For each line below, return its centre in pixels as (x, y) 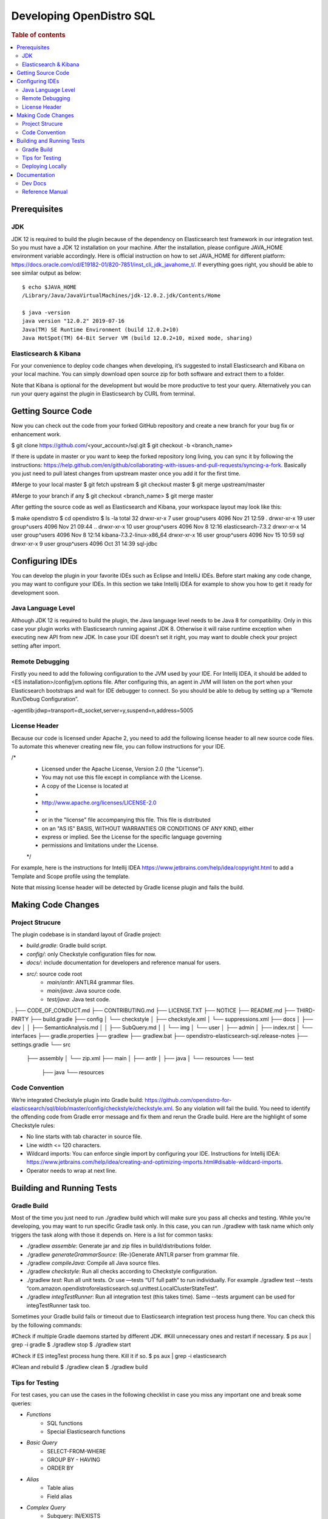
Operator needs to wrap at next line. (72, 1170)
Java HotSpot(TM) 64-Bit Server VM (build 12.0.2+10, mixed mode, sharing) (137, 338)
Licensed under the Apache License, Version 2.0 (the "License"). (123, 769)
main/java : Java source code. (84, 991)
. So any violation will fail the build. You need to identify (241, 1108)
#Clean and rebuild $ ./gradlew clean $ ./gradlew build (80, 1367)
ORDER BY (60, 1468)
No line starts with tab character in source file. (84, 1137)
